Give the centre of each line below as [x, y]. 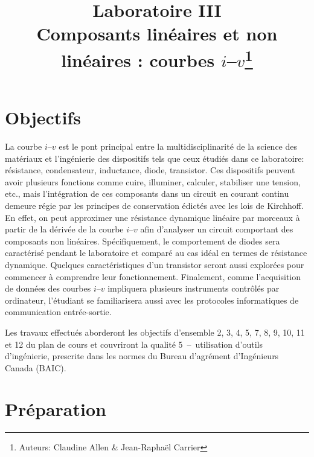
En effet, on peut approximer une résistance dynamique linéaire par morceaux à [152, 217]
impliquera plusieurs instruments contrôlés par [194, 288]
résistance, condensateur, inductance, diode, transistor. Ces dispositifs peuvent [150, 170]
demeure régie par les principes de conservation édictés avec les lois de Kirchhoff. [154, 205]
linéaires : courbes [138, 59]
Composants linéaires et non [157, 34]
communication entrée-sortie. [58, 312]
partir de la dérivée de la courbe [64, 229]
